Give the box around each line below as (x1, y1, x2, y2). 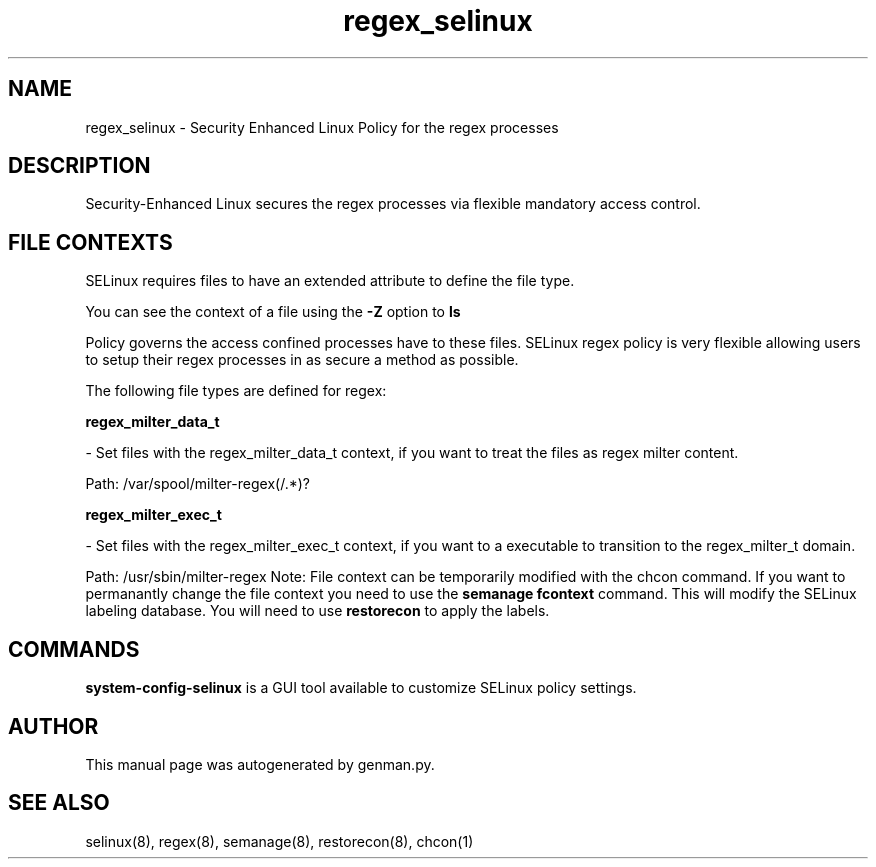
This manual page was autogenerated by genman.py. (85, 755, 435, 773)
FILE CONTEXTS (8, 229, 173, 255)
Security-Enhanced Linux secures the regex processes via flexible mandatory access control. (85, 195, 701, 213)
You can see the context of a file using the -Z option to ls (85, 303, 461, 321)
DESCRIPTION (8, 153, 151, 179)
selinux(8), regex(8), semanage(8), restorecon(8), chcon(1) (85, 832, 474, 850)
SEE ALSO (8, 790, 110, 816)
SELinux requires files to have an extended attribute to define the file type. (85, 272, 575, 290)
